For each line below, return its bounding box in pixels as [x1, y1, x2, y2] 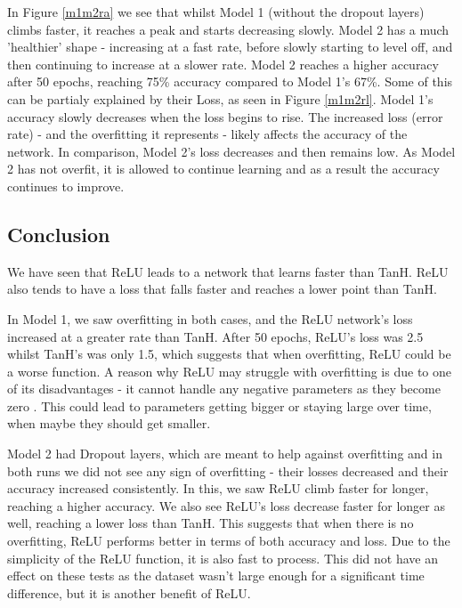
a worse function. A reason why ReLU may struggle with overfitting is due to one [7, 361, 451, 380]
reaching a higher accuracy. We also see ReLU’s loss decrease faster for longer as [7, 496, 445, 515]
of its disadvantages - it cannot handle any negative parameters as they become [7, 379, 441, 398]
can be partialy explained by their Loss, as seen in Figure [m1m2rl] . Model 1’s [7, 89, 434, 108]
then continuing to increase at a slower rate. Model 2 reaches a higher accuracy [7, 54, 439, 73]
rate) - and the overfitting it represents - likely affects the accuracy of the [7, 125, 408, 143]
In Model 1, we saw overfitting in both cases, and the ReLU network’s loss [7, 309, 413, 328]
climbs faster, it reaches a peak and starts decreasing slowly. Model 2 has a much [7, 20, 450, 38]
